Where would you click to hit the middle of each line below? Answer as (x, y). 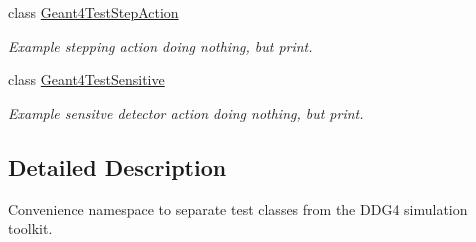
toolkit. (30, 228)
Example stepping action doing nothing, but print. (160, 45)
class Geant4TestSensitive (86, 79)
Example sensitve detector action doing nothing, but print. (186, 112)
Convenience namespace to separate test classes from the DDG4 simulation (238, 208)
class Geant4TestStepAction (93, 12)
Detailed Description (117, 166)
